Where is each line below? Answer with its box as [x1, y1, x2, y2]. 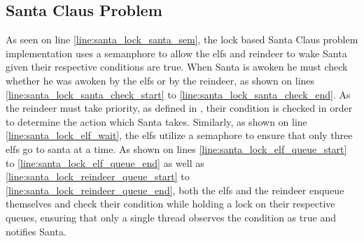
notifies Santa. [6, 224, 66, 238]
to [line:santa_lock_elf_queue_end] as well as [6, 155, 204, 170]
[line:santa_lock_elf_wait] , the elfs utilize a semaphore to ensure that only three [6, 128, 353, 143]
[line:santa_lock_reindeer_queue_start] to [6, 169, 190, 184]
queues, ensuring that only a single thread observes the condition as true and [6, 210, 336, 224]
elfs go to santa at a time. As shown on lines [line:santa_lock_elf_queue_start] [6, 141, 347, 156]
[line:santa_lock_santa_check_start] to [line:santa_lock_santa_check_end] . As [6, 87, 351, 101]
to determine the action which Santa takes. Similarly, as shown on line [6, 114, 307, 129]
